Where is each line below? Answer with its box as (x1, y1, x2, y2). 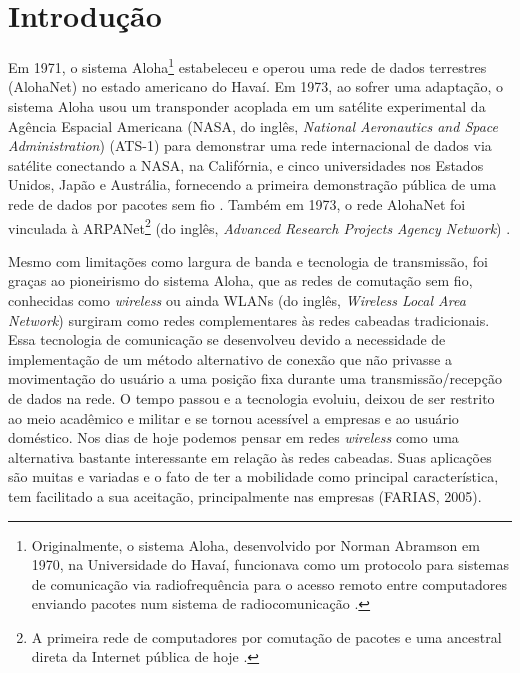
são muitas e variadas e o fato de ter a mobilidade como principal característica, (8, 466, 499, 487)
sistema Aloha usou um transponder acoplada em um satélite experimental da (8, 95, 486, 116)
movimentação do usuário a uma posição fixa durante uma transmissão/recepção (8, 368, 503, 389)
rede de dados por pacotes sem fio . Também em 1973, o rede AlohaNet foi (8, 193, 466, 214)
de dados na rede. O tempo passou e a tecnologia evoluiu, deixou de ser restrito (8, 387, 495, 408)
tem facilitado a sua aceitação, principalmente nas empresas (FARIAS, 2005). (8, 485, 482, 506)
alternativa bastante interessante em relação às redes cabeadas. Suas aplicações (8, 446, 492, 467)
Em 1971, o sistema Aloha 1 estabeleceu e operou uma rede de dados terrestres (8, 54, 487, 77)
